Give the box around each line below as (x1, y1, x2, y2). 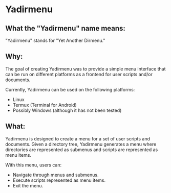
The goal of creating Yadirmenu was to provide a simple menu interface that (5, 65, 166, 72)
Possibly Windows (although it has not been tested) (12, 107, 122, 113)
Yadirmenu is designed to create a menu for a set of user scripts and (5, 135, 150, 141)
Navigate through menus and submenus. (12, 172, 99, 178)
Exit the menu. (12, 182, 44, 188)
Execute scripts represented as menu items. (12, 177, 106, 183)
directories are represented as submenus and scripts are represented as (5, 147, 158, 153)
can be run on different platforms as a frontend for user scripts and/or (5, 71, 153, 77)
